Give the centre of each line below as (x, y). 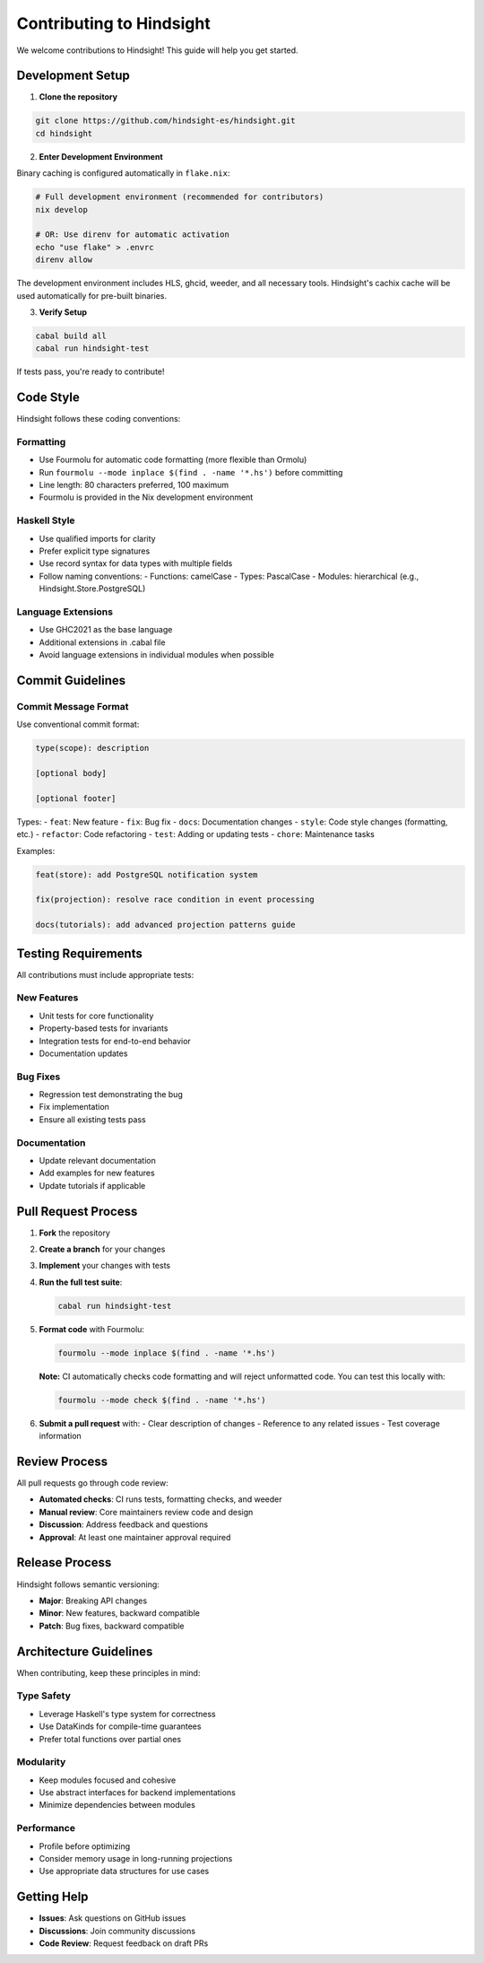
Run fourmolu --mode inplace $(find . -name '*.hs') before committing (191, 472)
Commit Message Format (73, 706)
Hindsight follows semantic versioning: (88, 1584)
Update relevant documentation (97, 1160)
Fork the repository (75, 1233)
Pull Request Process (77, 1211)
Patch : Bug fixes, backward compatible (112, 1626)
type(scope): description (92, 748)
